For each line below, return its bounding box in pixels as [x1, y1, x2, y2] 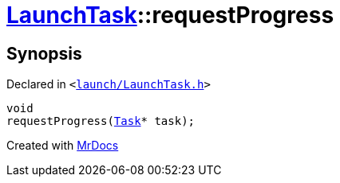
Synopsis [6, 43, 82, 64]
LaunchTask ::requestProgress [6, 2, 334, 29]
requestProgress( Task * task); [6, 115, 196, 128]
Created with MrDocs [6, 138, 119, 153]
